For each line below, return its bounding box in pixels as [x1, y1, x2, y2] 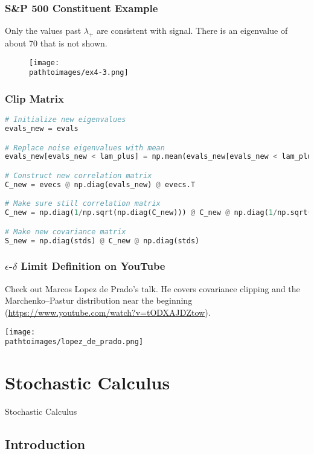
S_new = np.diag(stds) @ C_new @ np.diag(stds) [5, 236, 200, 245]
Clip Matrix [5, 91, 64, 106]
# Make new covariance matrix [5, 227, 126, 236]
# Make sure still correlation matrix [5, 199, 161, 208]
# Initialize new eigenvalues [5, 115, 126, 124]
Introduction [5, 434, 86, 453]
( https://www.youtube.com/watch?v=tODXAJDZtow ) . [5, 305, 211, 318]
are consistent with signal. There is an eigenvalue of [97, 24, 288, 37]
